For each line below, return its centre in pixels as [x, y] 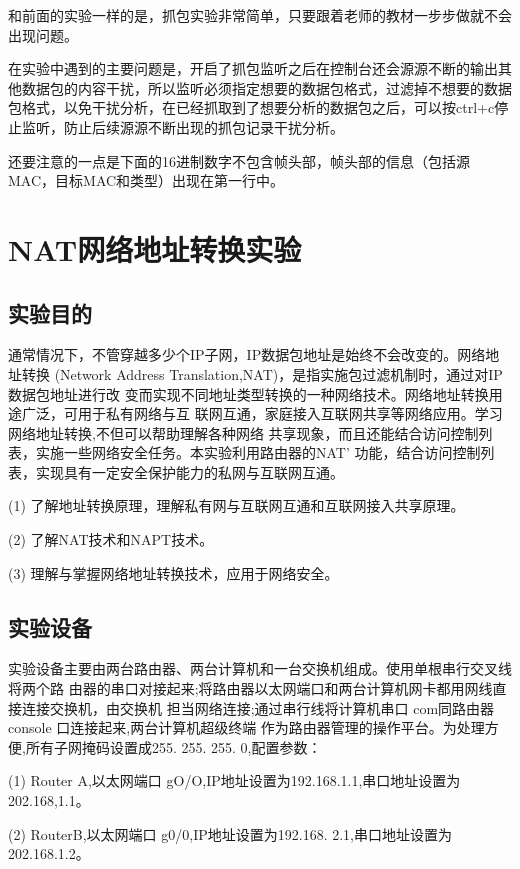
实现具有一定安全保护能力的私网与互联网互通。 [189, 471]
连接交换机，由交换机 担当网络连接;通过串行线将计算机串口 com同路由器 [258, 707]
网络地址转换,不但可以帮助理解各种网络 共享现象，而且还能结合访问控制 [243, 432]
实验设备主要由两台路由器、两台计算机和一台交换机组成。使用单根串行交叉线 [260, 668]
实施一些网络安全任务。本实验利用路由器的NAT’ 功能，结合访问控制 [258, 452]
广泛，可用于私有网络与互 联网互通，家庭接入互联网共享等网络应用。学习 [262, 413]
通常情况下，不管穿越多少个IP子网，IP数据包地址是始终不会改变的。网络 [247, 354]
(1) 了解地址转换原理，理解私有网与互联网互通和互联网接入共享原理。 [236, 505]
